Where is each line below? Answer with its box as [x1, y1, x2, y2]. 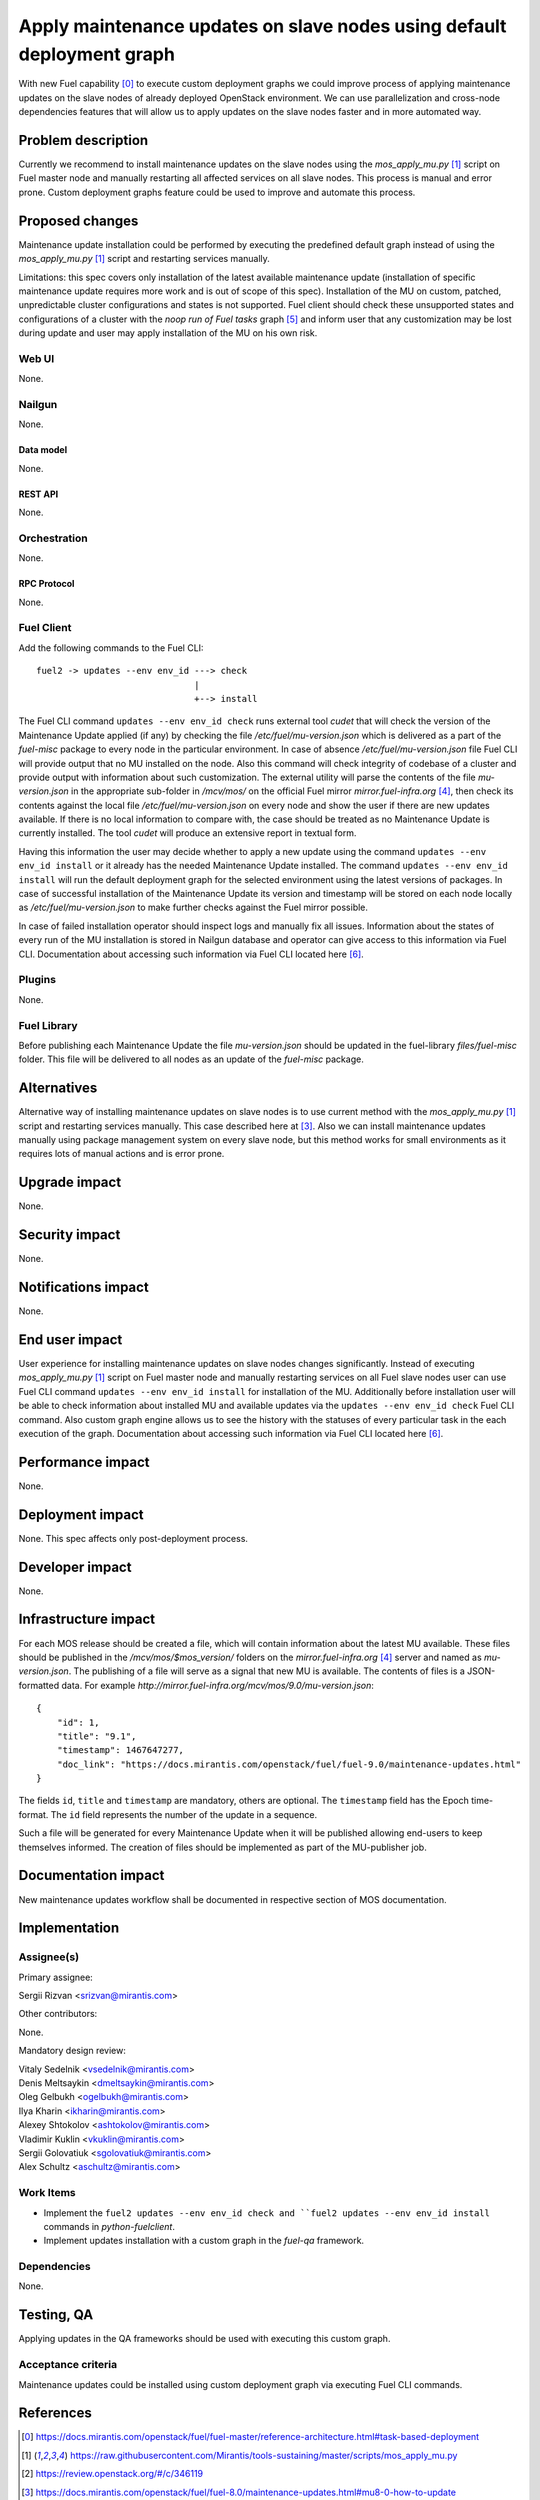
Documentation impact [18, 1867, 165, 1884]
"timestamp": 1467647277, [56, 1745, 185, 1756]
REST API [18, 488, 59, 500]
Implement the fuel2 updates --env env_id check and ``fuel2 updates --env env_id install [43, 2206, 490, 2219]
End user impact [18, 1331, 123, 1348]
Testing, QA [18, 2306, 94, 2324]
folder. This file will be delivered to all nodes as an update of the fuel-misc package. [18, 1053, 364, 1065]
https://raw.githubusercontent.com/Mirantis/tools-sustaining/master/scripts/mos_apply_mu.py [70, 2449, 458, 2461]
